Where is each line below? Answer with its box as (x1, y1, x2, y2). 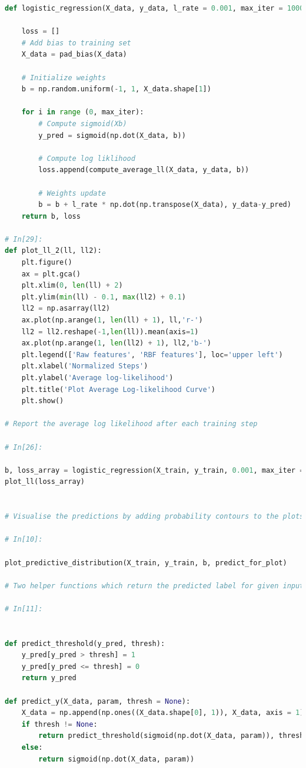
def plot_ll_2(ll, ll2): (5, 246, 102, 255)
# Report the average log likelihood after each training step (5, 420, 258, 429)
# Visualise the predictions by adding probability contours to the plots (5, 512, 304, 521)
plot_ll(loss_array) (5, 477, 85, 486)
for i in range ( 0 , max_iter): (21, 108, 144, 117)
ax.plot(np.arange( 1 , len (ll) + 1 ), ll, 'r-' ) (21, 316, 203, 325)
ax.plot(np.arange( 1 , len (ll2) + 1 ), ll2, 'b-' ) (21, 339, 211, 348)
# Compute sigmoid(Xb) (38, 119, 127, 128)
